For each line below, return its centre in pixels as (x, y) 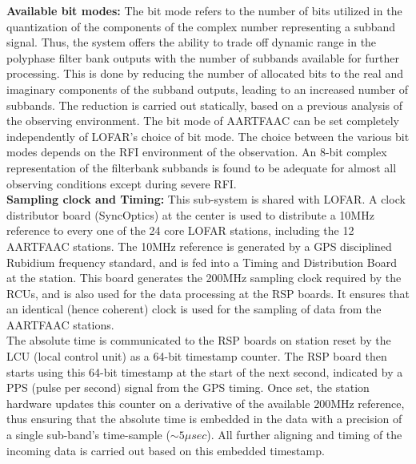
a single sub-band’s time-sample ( (88, 435)
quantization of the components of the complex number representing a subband (201, 26)
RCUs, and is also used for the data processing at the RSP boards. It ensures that (208, 293)
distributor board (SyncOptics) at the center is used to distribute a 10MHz (190, 214)
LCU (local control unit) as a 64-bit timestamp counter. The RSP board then (197, 356)
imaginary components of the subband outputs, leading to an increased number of (208, 89)
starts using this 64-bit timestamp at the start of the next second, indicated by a (205, 371)
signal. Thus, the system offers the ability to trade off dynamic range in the (192, 42)
